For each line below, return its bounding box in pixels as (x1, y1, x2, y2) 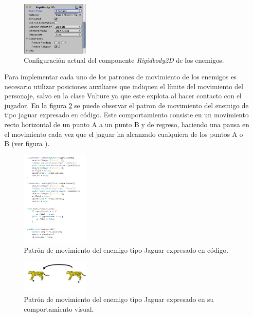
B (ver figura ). (4, 138, 50, 149)
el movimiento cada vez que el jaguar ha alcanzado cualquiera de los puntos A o (4, 129, 243, 139)
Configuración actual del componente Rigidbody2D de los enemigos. (24, 55, 224, 65)
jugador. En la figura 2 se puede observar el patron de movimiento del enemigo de (4, 100, 249, 110)
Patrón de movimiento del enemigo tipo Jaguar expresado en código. (24, 244, 229, 255)
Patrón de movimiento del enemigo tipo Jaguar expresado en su (24, 294, 214, 304)
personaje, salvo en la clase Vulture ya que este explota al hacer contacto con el (4, 91, 242, 101)
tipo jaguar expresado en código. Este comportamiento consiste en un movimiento (4, 110, 249, 120)
